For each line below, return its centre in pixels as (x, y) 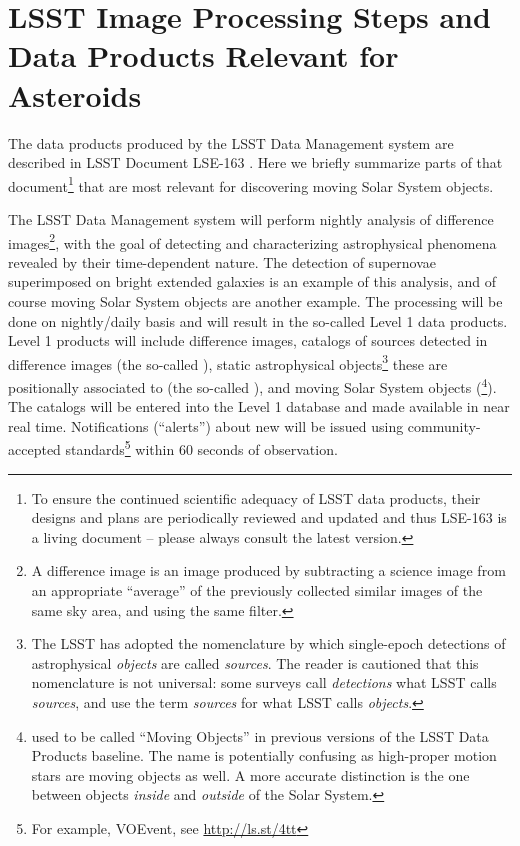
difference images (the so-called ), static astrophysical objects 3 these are (228, 362)
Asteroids (75, 94)
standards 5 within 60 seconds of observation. (201, 448)
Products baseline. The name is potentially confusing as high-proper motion (264, 755)
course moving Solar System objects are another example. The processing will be (255, 300)
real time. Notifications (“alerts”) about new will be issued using (206, 425)
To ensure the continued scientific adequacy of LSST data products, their (256, 497)
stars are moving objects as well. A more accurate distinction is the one (250, 774)
